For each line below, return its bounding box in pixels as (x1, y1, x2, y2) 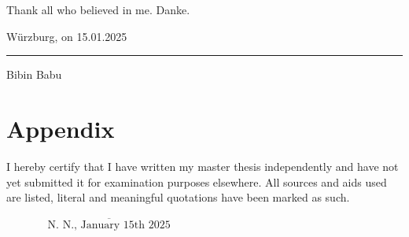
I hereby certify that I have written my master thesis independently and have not (6, 157, 399, 174)
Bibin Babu (6, 66, 62, 83)
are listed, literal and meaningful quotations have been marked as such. (6, 189, 350, 206)
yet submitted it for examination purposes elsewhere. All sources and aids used (6, 173, 387, 190)
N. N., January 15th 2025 (47, 219, 171, 231)
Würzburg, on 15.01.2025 (6, 28, 127, 44)
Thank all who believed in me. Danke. (6, 2, 190, 17)
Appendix (6, 112, 115, 144)
